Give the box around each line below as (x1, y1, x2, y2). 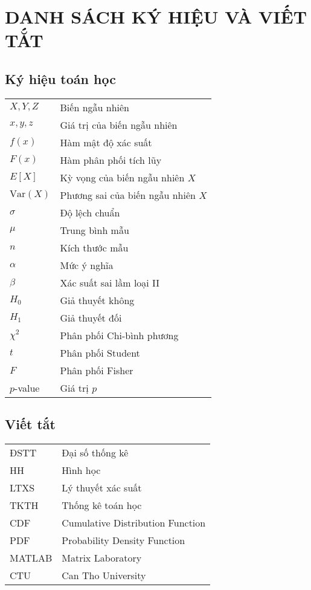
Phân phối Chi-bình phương (60, 328, 179, 342)
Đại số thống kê (62, 445, 129, 459)
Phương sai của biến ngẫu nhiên (60, 187, 196, 202)
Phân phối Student (60, 345, 140, 360)
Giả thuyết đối (60, 310, 122, 325)
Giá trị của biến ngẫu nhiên (60, 117, 178, 132)
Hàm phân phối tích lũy (60, 152, 162, 167)
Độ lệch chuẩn (60, 205, 120, 219)
